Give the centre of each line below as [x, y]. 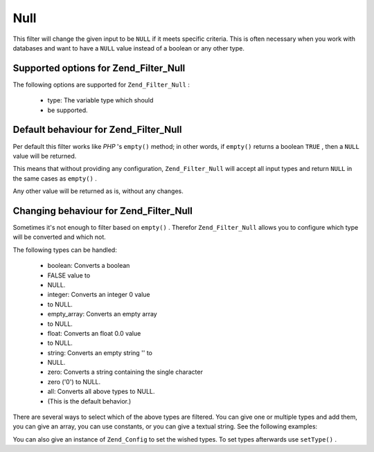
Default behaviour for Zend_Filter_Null [97, 130]
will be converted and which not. [60, 237]
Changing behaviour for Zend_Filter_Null [103, 211]
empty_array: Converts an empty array [102, 314]
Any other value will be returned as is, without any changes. [98, 191]
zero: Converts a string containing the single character [125, 372]
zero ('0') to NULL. [74, 381]
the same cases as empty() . [55, 178]
